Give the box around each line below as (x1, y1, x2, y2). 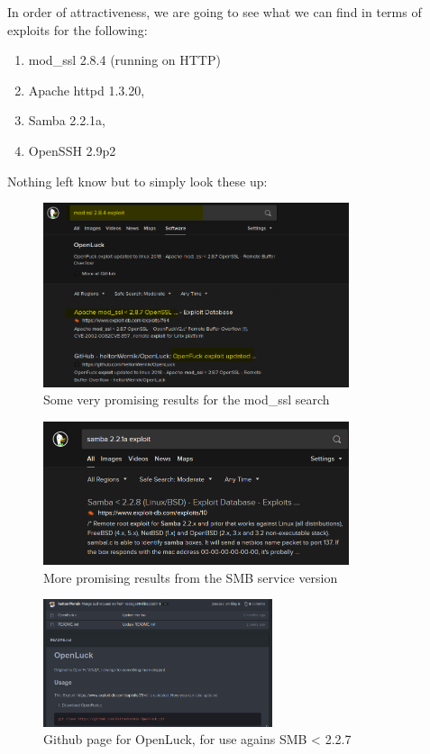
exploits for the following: (7, 20, 148, 39)
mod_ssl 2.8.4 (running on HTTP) (28, 50, 221, 69)
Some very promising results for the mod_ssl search (43, 390, 330, 409)
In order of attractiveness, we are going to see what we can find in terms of (7, 3, 422, 21)
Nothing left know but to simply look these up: (7, 171, 268, 190)
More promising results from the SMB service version (43, 568, 338, 586)
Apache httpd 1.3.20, (28, 80, 145, 99)
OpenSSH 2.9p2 (28, 141, 116, 159)
